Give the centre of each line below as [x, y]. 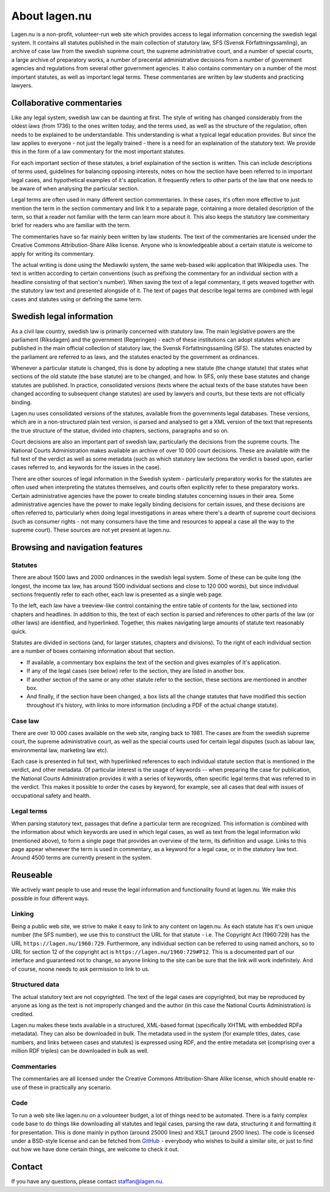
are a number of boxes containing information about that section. [93, 651]
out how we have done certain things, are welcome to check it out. [95, 1149]
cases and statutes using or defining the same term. [77, 299]
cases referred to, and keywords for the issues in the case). [86, 467]
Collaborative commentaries [67, 103]
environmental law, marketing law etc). [60, 750]
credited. [23, 1014]
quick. [19, 631]
